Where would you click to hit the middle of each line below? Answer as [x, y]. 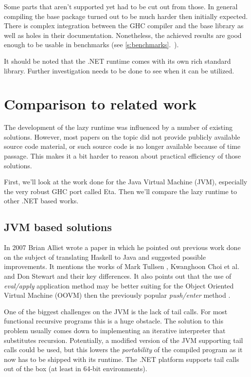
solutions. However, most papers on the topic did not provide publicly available [122, 136]
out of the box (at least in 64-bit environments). [76, 368]
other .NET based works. [41, 201]
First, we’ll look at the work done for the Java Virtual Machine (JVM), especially [126, 182]
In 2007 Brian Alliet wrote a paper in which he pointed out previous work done [122, 247]
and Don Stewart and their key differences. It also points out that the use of [118, 276]
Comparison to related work [100, 104]
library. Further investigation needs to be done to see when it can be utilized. [119, 70]
